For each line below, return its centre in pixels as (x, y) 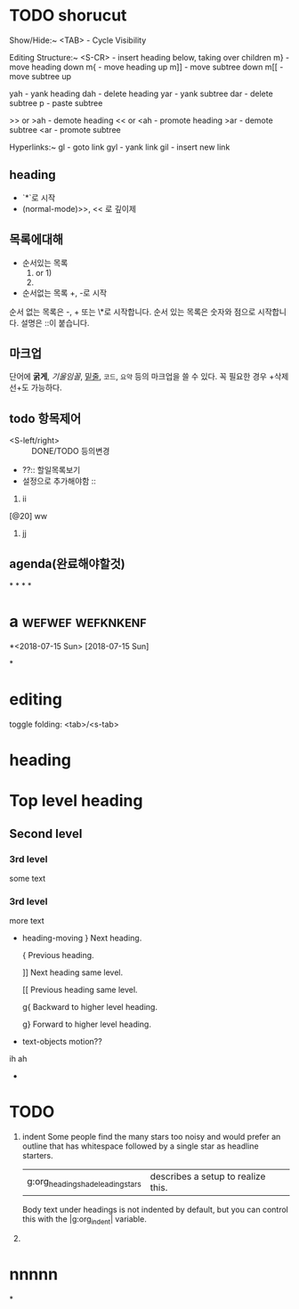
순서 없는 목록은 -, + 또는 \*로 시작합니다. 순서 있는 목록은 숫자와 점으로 (133, 312)
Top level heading (76, 801)
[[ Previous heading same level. (80, 990)
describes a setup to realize (208, 1176)
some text (28, 878)
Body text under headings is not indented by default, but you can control (155, 1210)
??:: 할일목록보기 (51, 470)
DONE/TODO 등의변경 (71, 451)
